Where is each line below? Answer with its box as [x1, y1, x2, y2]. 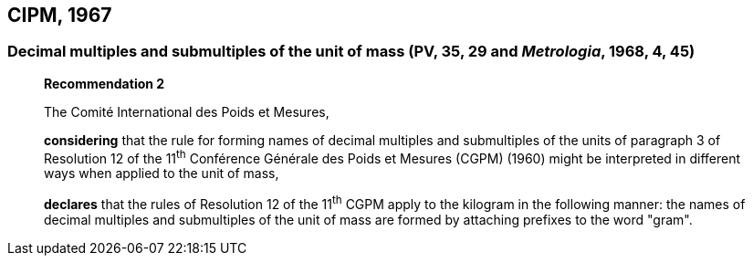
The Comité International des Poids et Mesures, [44, 103, 329, 120]
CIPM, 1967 [7, 4, 112, 26]
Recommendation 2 [44, 75, 165, 91]
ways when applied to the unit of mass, [44, 165, 279, 182]
